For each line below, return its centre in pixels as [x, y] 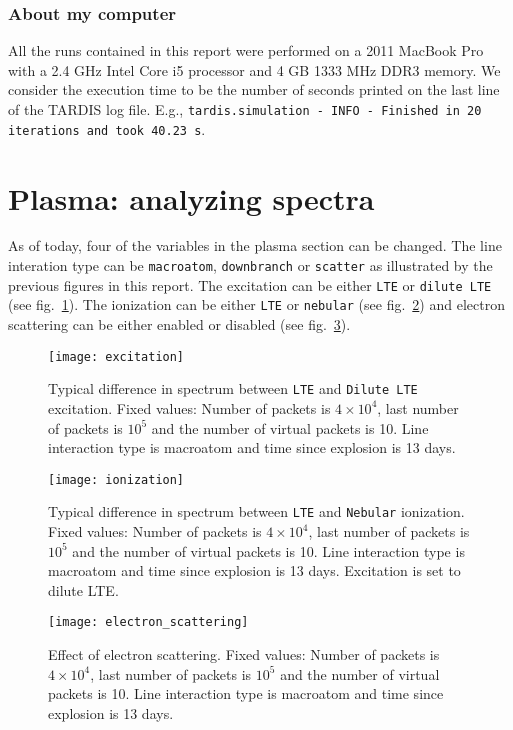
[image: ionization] [116, 479]
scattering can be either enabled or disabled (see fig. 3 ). [179, 324]
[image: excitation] [116, 356]
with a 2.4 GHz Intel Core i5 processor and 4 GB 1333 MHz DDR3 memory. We [254, 69]
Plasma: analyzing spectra [191, 197]
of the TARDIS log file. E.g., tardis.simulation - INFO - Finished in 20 [245, 109]
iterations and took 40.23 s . [107, 128]
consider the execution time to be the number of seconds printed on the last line [254, 89]
